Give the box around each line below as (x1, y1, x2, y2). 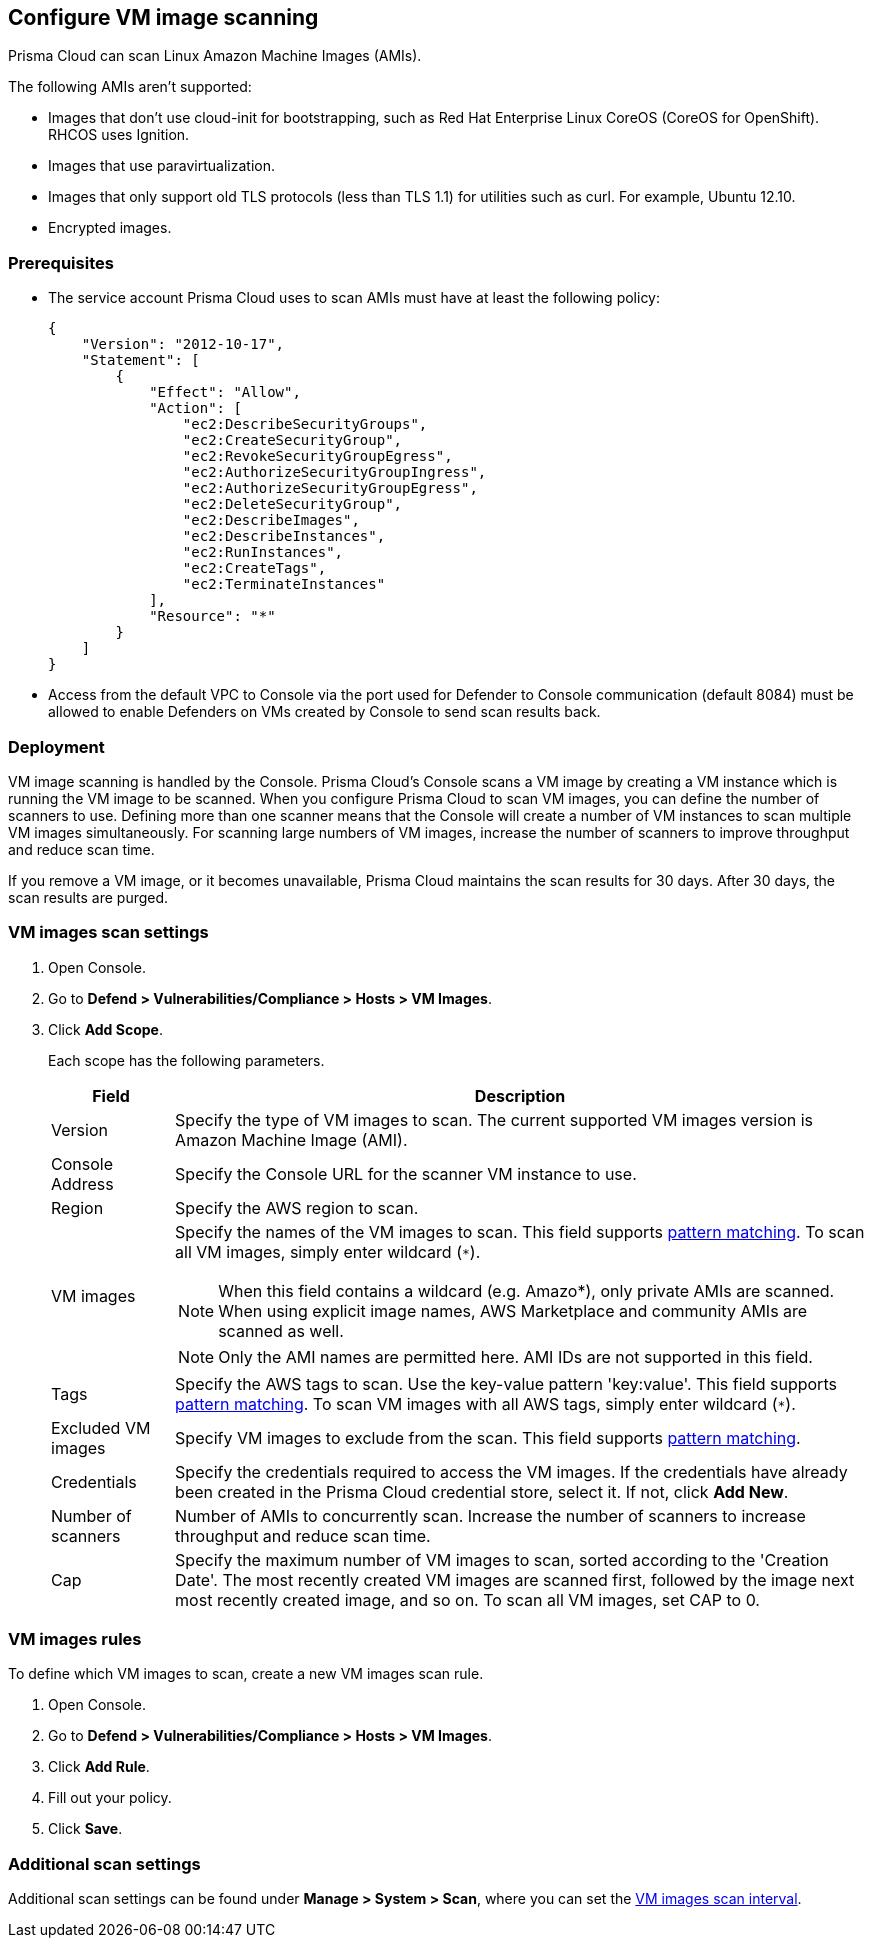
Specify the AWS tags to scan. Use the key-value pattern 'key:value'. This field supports (175, 1373, 837, 1394)
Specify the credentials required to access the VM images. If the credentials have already (175, 1461, 848, 1482)
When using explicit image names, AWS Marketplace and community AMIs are (218, 1300, 808, 1321)
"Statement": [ (81, 352, 200, 369)
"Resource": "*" (149, 608, 276, 625)
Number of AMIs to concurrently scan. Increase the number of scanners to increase (175, 1505, 806, 1526)
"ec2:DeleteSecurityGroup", (182, 496, 403, 513)
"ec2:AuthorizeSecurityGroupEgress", (182, 480, 478, 497)
